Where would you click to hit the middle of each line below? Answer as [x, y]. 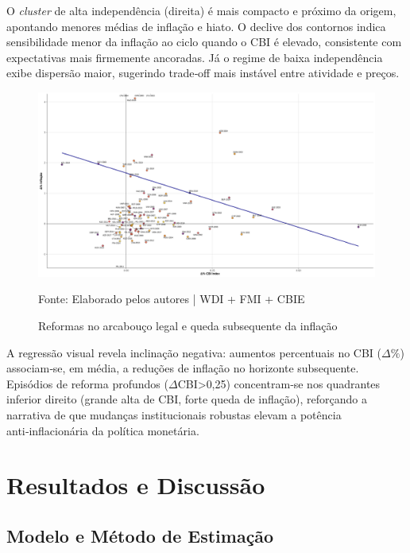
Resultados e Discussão [136, 485]
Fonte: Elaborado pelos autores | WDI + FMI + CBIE [172, 299]
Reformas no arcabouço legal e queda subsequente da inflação [188, 326]
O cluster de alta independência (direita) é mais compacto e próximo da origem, [201, 10]
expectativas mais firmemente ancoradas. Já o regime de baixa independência [195, 57]
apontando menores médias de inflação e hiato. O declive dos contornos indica [196, 26]
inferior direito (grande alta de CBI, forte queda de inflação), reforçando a [187, 399]
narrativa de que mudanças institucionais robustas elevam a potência [174, 415]
